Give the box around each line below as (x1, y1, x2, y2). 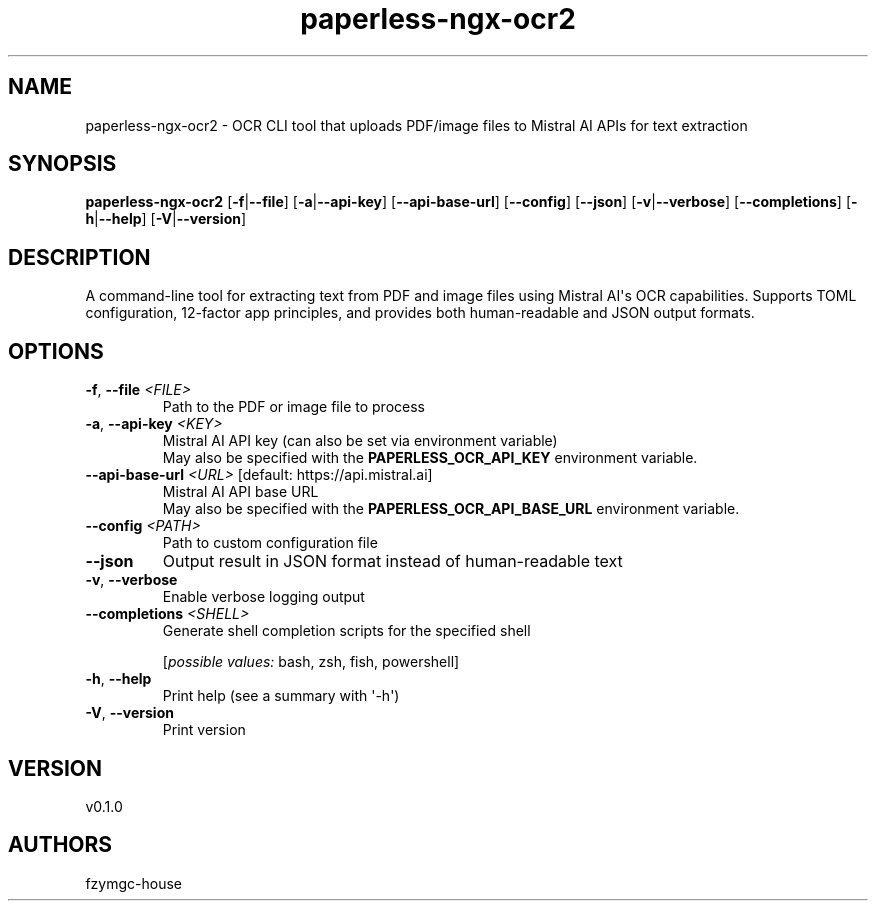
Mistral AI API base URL (162, 483, 319, 501)
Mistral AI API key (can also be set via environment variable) (162, 432, 558, 450)
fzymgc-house (85, 874, 182, 892)
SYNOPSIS (8, 151, 117, 177)
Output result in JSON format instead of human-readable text (162, 551, 623, 572)
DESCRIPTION (8, 244, 151, 270)
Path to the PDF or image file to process (162, 398, 425, 416)
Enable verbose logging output (162, 588, 365, 606)
